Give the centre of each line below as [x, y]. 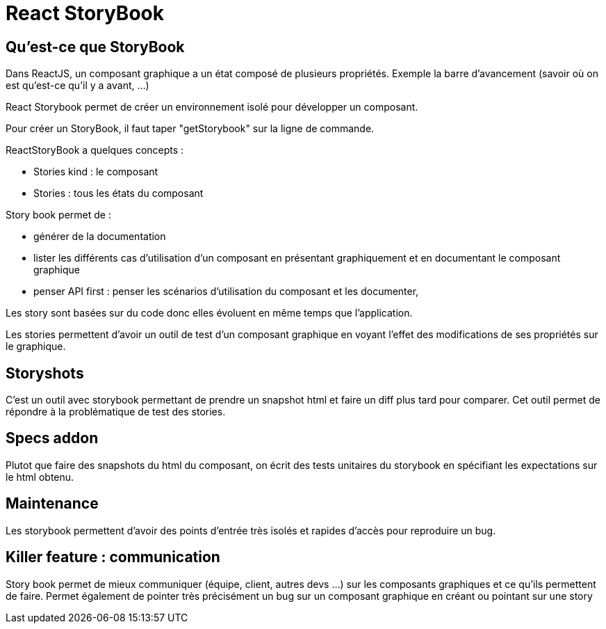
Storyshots [45, 373]
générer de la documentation [100, 237]
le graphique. [36, 347]
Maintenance [52, 504]
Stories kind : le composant [96, 172]
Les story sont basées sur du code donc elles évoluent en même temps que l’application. [209, 313]
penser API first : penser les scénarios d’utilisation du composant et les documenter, [226, 292]
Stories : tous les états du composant [118, 193]
